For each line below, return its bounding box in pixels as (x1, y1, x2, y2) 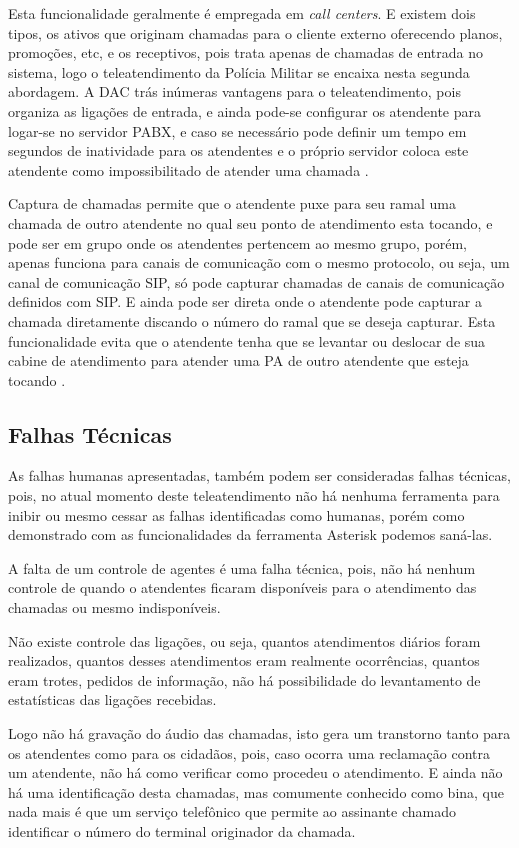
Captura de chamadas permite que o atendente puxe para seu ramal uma (8, 193, 456, 214)
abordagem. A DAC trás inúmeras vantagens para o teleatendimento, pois (8, 81, 461, 102)
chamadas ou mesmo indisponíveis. (8, 597, 221, 618)
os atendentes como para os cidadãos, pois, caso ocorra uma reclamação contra (8, 742, 491, 763)
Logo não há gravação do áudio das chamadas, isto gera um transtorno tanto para (8, 723, 511, 744)
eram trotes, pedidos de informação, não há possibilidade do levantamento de (8, 669, 481, 690)
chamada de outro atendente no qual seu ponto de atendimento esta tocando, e (8, 212, 493, 233)
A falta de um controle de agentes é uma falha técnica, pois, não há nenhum (8, 557, 476, 578)
